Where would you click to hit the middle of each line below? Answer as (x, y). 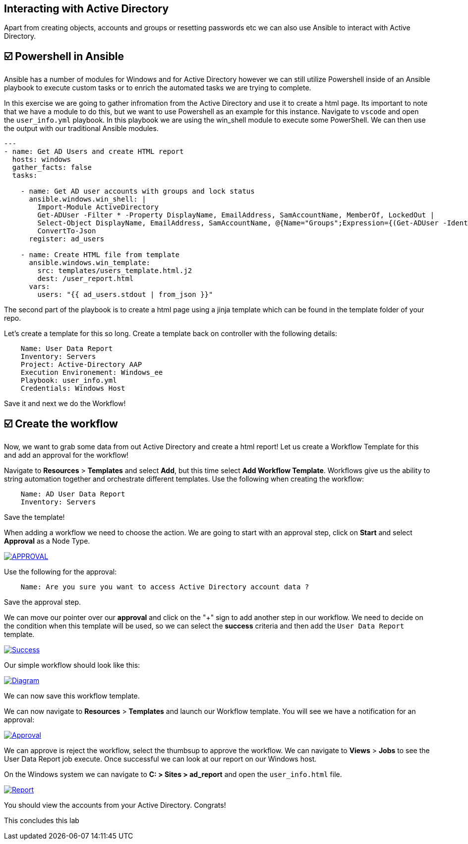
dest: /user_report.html (86, 279)
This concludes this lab (42, 821)
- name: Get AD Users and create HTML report (94, 152)
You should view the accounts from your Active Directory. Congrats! (115, 805)
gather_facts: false (52, 168)
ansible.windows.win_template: (90, 263)
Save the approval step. (43, 602)
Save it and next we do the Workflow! (65, 404)
